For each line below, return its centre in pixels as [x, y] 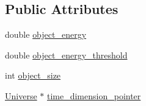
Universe [21, 95]
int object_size [33, 75]
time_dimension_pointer [94, 95]
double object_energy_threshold [66, 55]
